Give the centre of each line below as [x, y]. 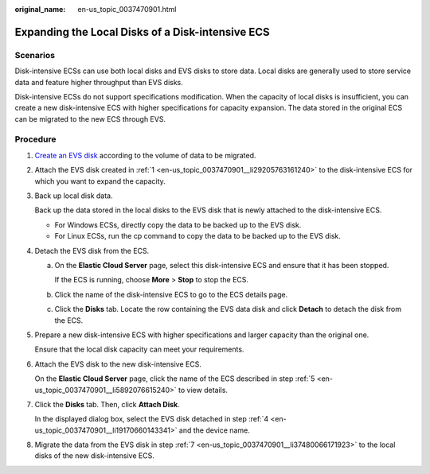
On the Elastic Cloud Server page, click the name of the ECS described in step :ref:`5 [175, 379]
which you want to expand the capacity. [100, 181]
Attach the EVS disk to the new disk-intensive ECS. [118, 364]
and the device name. [214, 430]
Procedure [35, 139]
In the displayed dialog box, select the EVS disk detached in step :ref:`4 [152, 419]
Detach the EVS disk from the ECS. [92, 251]
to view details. [203, 390]
